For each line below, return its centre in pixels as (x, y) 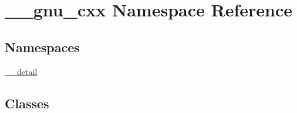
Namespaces (42, 47)
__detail (21, 71)
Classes (27, 103)
